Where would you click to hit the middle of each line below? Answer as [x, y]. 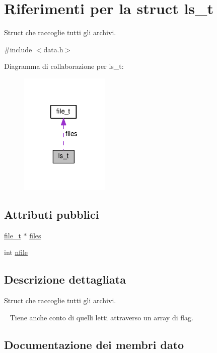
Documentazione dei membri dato [94, 344]
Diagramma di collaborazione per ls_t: [64, 66]
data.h [53, 49]
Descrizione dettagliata [65, 279]
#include [18, 49]
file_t [13, 235]
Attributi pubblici [52, 214]
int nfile [16, 252]
